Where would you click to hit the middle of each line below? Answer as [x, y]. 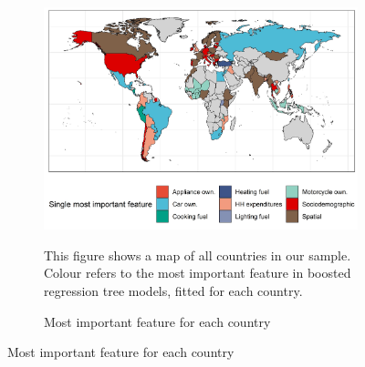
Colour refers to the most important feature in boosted [198, 273]
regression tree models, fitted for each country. [173, 290]
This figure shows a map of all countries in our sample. [198, 255]
